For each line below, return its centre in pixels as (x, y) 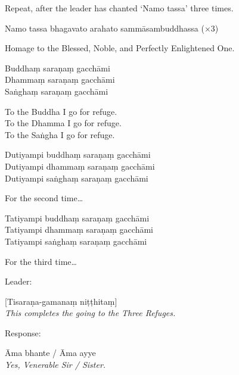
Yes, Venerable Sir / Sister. (55, 365)
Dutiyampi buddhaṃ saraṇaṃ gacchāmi (78, 154)
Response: (23, 332)
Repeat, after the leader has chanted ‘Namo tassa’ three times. (119, 8)
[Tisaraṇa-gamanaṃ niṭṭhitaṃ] (61, 301)
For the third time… (41, 261)
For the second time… (44, 198)
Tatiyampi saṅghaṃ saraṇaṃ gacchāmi (76, 241)
